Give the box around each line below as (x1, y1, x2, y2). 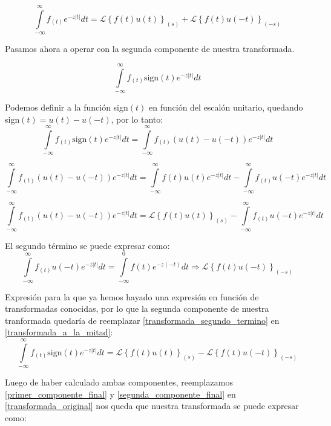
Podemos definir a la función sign (5, 100, 128, 113)
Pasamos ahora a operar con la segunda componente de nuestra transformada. (5, 42, 295, 55)
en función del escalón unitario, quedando (149, 100, 303, 113)
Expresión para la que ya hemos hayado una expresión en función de (5, 290, 259, 303)
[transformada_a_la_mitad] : (5, 326, 113, 338)
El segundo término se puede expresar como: (5, 239, 170, 251)
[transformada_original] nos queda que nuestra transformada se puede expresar (5, 399, 299, 412)
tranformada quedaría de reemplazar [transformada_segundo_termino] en (5, 314, 280, 326)
